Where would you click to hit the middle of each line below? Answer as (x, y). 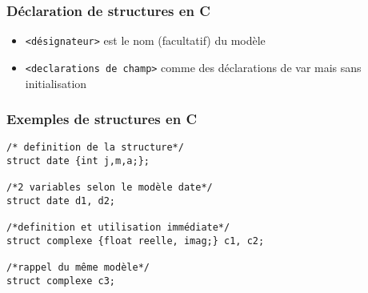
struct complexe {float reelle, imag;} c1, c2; (136, 241)
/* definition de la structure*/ (95, 148)
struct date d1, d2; (61, 201)
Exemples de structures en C (102, 119)
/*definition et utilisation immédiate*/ (118, 228)
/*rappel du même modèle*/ (78, 268)
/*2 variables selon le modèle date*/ (110, 188)
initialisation (56, 83)
